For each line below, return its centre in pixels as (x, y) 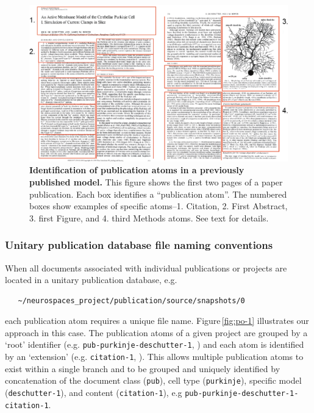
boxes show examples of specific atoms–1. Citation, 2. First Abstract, (159, 206)
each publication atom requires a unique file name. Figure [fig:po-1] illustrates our (157, 321)
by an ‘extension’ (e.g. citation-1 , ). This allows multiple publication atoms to (154, 357)
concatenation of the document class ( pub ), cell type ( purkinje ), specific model (153, 380)
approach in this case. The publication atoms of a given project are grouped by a (156, 332)
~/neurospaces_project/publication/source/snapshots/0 (131, 300)
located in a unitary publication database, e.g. (91, 280)
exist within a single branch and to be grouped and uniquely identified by (143, 368)
